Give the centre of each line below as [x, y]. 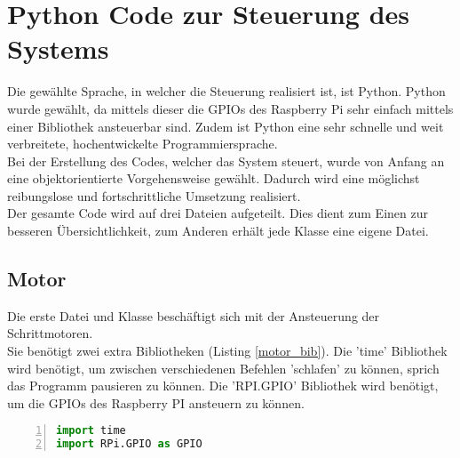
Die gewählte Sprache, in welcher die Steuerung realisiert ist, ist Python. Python [226, 91]
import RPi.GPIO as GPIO [129, 444]
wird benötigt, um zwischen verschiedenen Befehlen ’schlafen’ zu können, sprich [223, 368]
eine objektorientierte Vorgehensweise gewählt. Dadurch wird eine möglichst [214, 178]
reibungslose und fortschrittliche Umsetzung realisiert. [154, 195]
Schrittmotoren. [50, 333]
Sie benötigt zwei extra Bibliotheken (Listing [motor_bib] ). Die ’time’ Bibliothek [227, 351]
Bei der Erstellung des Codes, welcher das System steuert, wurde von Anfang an [226, 161]
